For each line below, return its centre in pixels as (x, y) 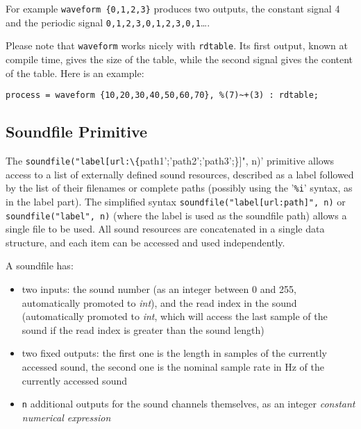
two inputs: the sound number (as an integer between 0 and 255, (159, 289)
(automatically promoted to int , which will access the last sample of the (175, 316)
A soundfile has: (40, 266)
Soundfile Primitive (77, 132)
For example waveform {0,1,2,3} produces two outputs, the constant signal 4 (173, 8)
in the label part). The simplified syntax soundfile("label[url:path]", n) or (176, 201)
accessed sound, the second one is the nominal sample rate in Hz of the (173, 366)
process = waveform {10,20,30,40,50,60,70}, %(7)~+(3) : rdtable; (162, 95)
